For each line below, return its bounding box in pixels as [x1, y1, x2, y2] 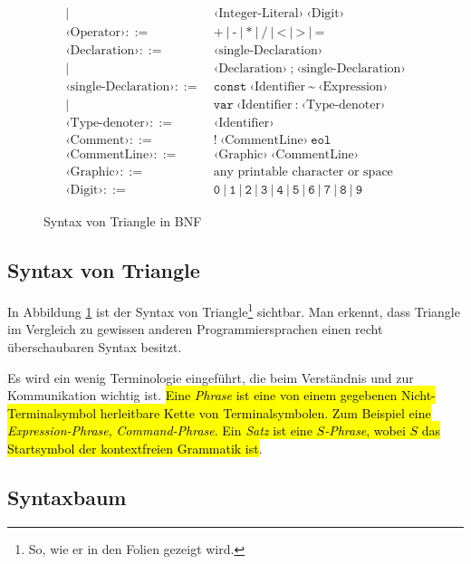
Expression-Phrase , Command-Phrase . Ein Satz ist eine [7, 421, 312, 440]
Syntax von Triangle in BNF [43, 212, 202, 231]
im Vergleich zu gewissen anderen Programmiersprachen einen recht [7, 320, 383, 339]
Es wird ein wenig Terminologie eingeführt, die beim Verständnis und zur [7, 368, 414, 387]
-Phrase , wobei [324, 421, 406, 440]
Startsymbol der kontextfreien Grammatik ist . [7, 438, 263, 457]
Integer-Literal [218, 7, 299, 21]
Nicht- [401, 386, 436, 405]
